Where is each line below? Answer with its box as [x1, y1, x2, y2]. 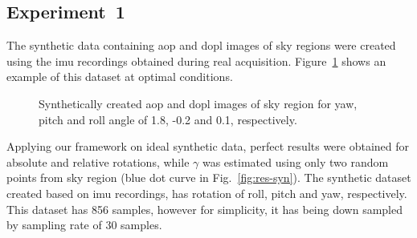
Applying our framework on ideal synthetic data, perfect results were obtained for [6, 138, 410, 155]
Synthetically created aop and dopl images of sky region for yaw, [39, 95, 358, 111]
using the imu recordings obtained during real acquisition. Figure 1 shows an [6, 52, 386, 69]
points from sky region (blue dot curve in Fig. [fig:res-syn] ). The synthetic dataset [6, 169, 411, 186]
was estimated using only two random [202, 153, 389, 170]
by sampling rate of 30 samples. [6, 216, 162, 233]
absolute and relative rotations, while [6, 153, 190, 170]
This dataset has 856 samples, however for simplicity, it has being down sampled [6, 200, 403, 217]
